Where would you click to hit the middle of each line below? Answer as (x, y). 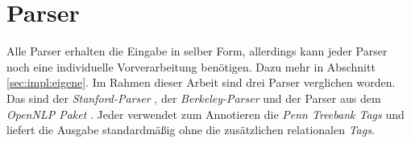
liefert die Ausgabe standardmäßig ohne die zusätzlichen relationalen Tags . (191, 130)
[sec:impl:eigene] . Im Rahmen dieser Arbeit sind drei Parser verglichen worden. (201, 82)
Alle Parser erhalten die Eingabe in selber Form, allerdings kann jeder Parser (197, 51)
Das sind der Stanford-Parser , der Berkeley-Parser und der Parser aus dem (194, 98)
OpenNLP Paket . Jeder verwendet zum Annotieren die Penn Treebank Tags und (205, 114)
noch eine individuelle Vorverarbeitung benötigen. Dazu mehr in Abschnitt (191, 66)
